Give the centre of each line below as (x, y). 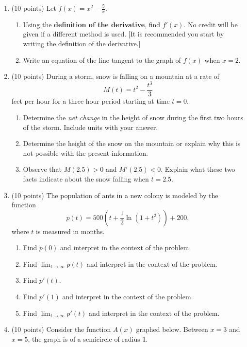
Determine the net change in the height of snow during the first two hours (133, 117)
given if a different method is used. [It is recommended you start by (123, 34)
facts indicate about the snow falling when (86, 178)
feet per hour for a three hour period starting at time (91, 101)
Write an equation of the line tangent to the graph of (102, 60)
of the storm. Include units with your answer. (91, 127)
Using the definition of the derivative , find (92, 24)
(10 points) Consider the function (61, 329)
